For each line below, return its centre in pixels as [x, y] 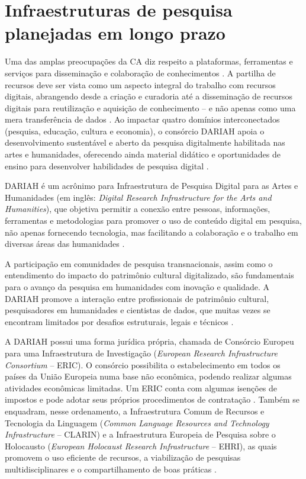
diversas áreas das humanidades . [65, 244]
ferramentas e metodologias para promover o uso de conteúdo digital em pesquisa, [153, 221]
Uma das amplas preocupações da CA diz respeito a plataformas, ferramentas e [149, 61]
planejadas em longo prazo [115, 33]
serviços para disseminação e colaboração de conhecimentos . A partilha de [140, 73]
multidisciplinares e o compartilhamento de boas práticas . [111, 469]
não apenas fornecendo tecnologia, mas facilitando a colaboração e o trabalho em [152, 232]
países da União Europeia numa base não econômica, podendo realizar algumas [148, 376]
